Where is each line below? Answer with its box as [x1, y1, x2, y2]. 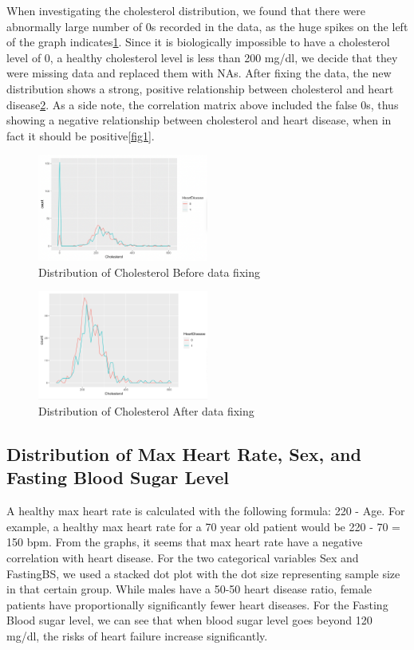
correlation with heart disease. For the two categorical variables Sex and [6, 550, 359, 566]
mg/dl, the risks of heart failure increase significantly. [6, 627, 268, 644]
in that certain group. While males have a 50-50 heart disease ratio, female [6, 581, 373, 597]
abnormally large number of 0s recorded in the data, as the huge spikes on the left [6, 18, 408, 34]
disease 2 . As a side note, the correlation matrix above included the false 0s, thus [6, 96, 399, 112]
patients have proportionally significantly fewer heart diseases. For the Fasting [6, 596, 388, 613]
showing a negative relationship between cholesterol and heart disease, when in [6, 112, 392, 128]
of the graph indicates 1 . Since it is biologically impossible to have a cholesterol [6, 33, 390, 50]
